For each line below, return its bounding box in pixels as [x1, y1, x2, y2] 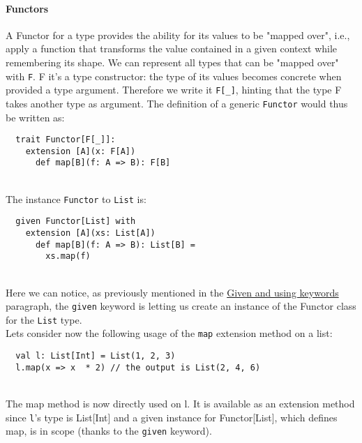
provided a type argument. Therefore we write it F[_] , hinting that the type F [6, 82, 342, 97]
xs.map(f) [45, 251, 91, 262]
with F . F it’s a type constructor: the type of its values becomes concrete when [6, 68, 342, 83]
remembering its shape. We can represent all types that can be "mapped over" [6, 54, 339, 69]
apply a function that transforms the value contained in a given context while [6, 41, 338, 56]
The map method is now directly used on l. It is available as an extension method [6, 396, 355, 411]
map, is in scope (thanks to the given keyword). [6, 423, 212, 438]
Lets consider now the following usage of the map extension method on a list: [6, 326, 333, 340]
